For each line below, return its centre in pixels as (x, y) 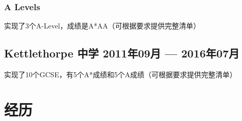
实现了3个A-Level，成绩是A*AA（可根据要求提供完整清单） (102, 26)
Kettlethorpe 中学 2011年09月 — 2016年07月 (122, 53)
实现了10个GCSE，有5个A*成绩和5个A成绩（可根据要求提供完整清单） (120, 74)
